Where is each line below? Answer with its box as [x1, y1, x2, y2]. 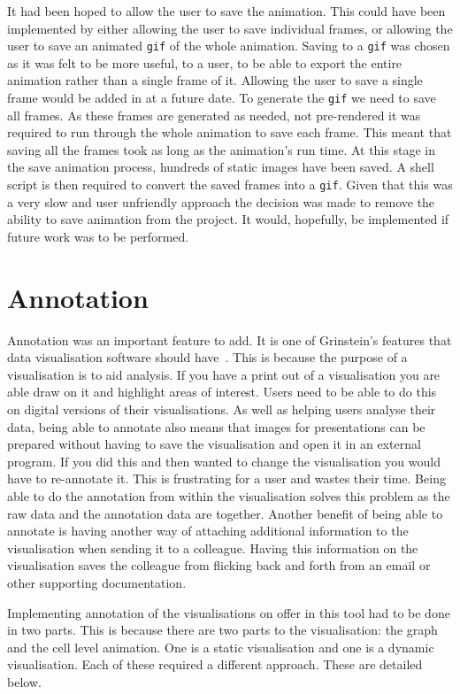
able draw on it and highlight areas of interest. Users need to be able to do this [7, 382, 437, 401]
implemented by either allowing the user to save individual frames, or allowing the [7, 19, 453, 37]
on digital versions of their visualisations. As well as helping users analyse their [7, 400, 436, 418]
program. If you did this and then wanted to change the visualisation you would [7, 451, 441, 470]
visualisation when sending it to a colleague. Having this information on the [7, 538, 418, 557]
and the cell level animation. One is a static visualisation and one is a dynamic [7, 637, 434, 656]
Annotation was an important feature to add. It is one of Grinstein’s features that [7, 330, 452, 349]
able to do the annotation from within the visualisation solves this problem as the [7, 486, 450, 505]
